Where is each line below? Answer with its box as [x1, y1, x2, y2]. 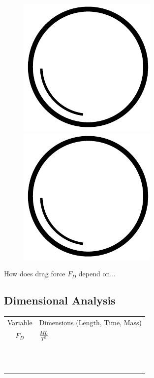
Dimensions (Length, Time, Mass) [39, 317, 142, 327]
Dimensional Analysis [4, 293, 116, 308]
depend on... [78, 268, 116, 279]
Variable [7, 317, 32, 327]
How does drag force [4, 268, 65, 279]
